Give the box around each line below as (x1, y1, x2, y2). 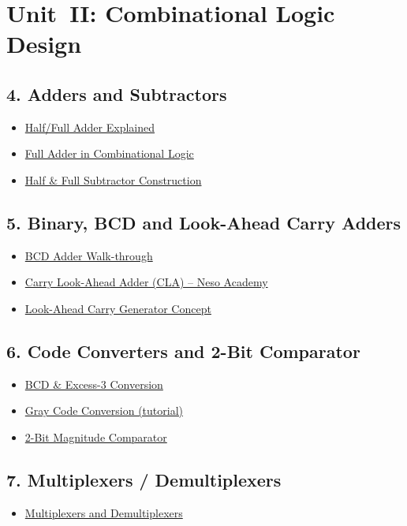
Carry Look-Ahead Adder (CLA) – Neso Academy (24, 274, 268, 290)
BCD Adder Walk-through (24, 247, 153, 263)
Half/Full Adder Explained (24, 118, 155, 135)
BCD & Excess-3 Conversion (24, 375, 163, 392)
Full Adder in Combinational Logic (24, 145, 194, 162)
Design (6, 28, 82, 60)
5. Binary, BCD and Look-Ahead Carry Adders (6, 210, 401, 234)
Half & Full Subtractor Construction (24, 171, 202, 188)
